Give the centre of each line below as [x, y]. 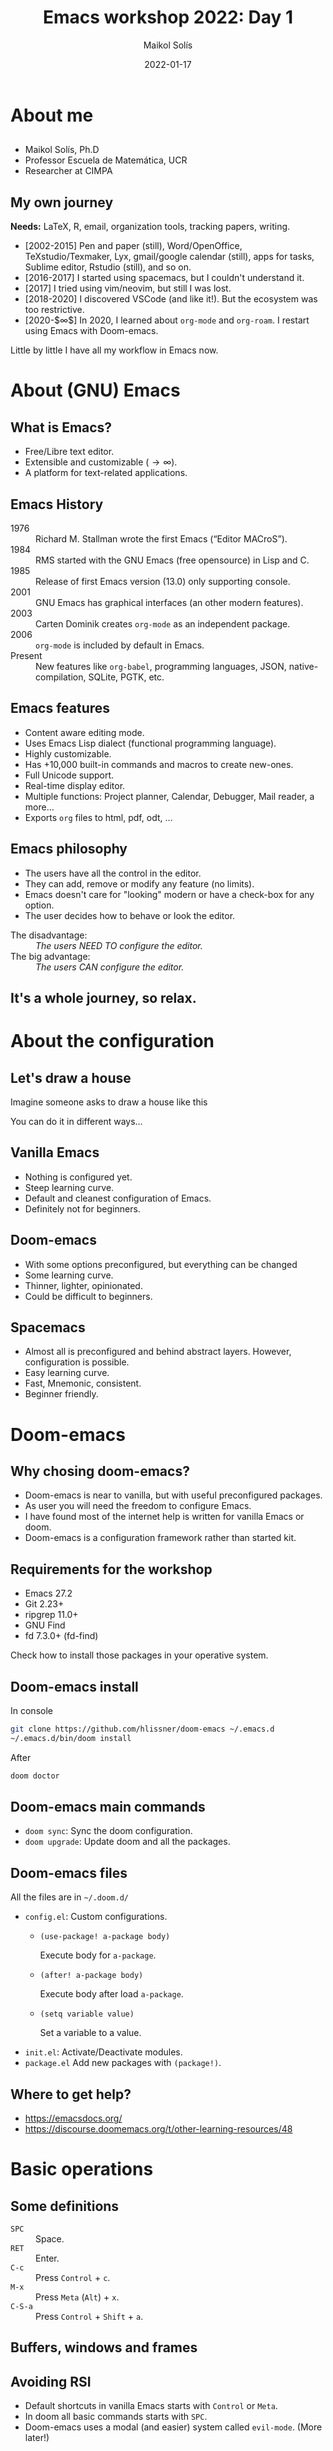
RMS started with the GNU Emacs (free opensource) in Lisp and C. [172, 560]
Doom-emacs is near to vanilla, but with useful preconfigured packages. [173, 1495]
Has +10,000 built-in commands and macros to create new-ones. [159, 764]
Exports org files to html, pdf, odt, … [98, 817]
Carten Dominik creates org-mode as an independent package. [163, 623]
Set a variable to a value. [90, 2033]
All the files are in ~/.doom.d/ [69, 1897]
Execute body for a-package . [98, 1955]
